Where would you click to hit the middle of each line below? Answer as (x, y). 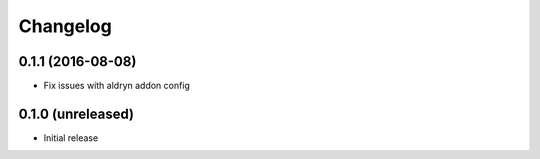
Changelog (65, 26)
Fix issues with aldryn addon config (116, 86)
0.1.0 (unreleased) (76, 113)
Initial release (71, 137)
